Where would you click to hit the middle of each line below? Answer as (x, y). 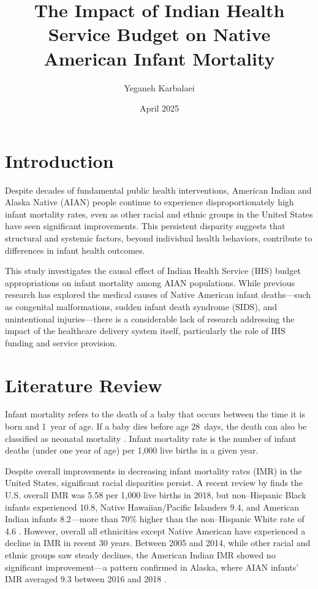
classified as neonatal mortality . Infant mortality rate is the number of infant (151, 438)
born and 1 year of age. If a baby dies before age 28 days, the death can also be (156, 426)
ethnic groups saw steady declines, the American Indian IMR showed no (140, 555)
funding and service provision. (61, 342)
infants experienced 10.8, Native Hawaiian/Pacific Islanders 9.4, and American (152, 507)
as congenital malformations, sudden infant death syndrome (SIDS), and (141, 306)
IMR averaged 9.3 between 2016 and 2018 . (86, 579)
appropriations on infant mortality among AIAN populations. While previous (150, 282)
